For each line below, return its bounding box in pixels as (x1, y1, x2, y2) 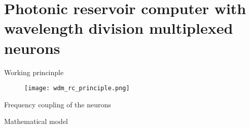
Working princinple (4, 67, 64, 77)
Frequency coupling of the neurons (4, 99, 111, 109)
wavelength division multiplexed (4, 18, 233, 38)
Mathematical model (4, 116, 68, 126)
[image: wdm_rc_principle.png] (24, 85, 130, 92)
